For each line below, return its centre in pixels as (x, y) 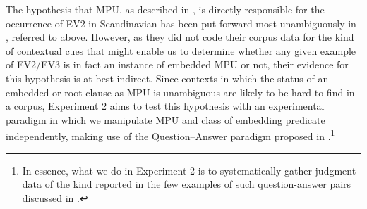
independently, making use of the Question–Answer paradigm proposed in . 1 (170, 135)
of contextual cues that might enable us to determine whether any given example (181, 50)
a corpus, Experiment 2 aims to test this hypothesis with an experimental (165, 106)
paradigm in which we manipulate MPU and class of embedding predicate (166, 119)
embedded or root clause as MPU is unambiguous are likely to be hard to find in (180, 92)
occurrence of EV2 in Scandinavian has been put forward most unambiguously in (181, 23)
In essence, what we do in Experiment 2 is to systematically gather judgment (189, 170)
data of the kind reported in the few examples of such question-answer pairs (187, 184)
